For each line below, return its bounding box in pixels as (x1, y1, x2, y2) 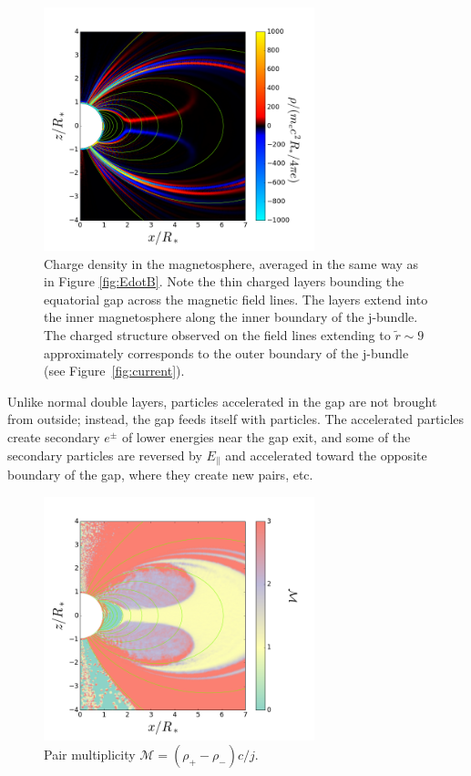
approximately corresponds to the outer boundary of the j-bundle (44, 343, 409, 362)
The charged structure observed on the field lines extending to (44, 326, 391, 345)
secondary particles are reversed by (7, 445, 202, 464)
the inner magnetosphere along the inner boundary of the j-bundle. (44, 307, 418, 326)
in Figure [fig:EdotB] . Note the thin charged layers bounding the (44, 272, 404, 291)
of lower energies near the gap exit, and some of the (121, 428, 411, 447)
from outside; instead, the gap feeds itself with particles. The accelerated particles (7, 409, 465, 429)
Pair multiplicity (44, 745, 136, 764)
